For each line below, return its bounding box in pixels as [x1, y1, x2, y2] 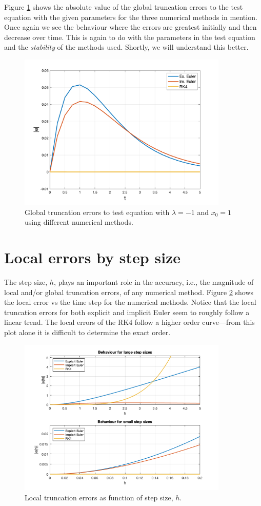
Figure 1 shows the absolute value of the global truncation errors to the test [4, 2, 243, 12]
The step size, [4, 276, 48, 287]
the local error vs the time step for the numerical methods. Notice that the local [4, 297, 256, 307]
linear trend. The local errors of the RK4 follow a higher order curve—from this [4, 317, 255, 327]
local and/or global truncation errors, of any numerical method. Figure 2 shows [4, 286, 254, 297]
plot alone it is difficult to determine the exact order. [4, 326, 171, 337]
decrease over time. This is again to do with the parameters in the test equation [4, 31, 255, 42]
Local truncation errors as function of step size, [25, 492, 173, 502]
